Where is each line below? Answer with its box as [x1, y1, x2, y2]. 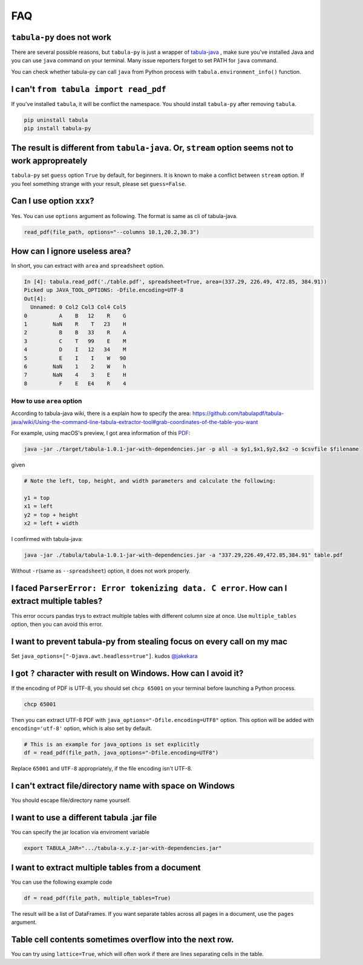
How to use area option [11, 397, 82, 405]
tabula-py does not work [11, 32, 112, 42]
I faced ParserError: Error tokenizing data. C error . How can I [11, 583, 287, 593]
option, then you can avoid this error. [11, 620, 103, 628]
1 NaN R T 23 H [24, 320, 126, 327]
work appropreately [11, 156, 88, 166]
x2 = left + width [24, 520, 79, 527]
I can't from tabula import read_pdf [11, 84, 166, 94]
